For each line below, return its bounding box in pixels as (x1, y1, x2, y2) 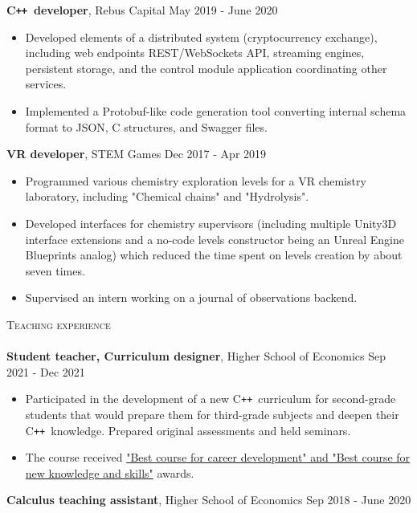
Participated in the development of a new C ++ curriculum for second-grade (25, 390, 396, 407)
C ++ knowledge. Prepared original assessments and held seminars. (25, 421, 351, 438)
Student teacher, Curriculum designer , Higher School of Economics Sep (6, 348, 386, 364)
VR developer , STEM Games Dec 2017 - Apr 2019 (6, 145, 267, 162)
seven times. (25, 262, 85, 279)
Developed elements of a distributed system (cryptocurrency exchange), (25, 28, 378, 45)
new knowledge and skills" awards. (25, 464, 194, 481)
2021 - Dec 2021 (6, 363, 85, 380)
